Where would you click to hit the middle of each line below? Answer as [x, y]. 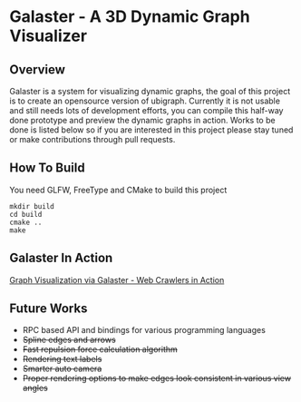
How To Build [47, 168]
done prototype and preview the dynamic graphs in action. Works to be [142, 120]
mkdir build [32, 206]
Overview [38, 69]
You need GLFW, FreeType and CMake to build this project [118, 190]
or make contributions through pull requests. [92, 139]
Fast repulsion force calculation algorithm [100, 349]
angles [35, 388]
